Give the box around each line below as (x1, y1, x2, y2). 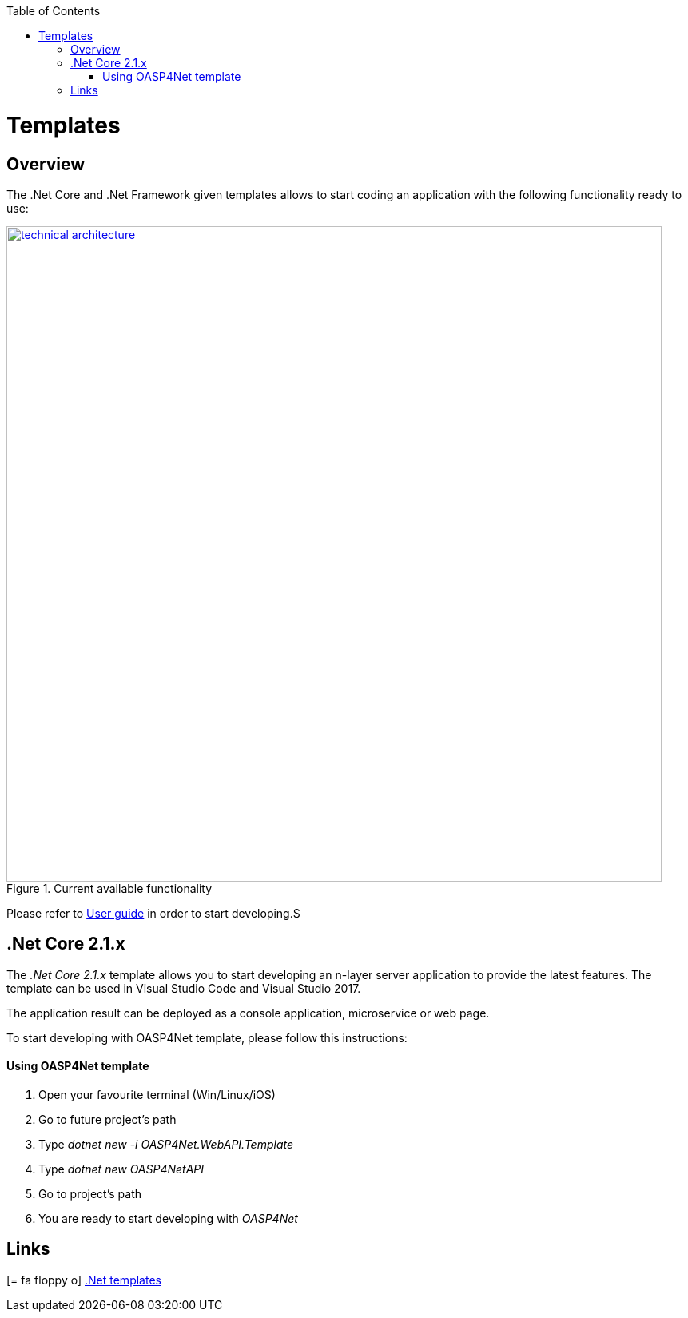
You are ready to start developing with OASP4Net (38, 1211, 298, 1225)
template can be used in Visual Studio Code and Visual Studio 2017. (6, 981, 361, 995)
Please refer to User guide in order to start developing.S (6, 906, 300, 920)
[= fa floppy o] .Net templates (6, 1272, 161, 1287)
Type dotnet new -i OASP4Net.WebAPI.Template (38, 1137, 294, 1151)
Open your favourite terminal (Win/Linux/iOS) (38, 1087, 276, 1101)
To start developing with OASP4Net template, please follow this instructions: (6, 1030, 408, 1045)
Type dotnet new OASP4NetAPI (38, 1161, 205, 1176)
